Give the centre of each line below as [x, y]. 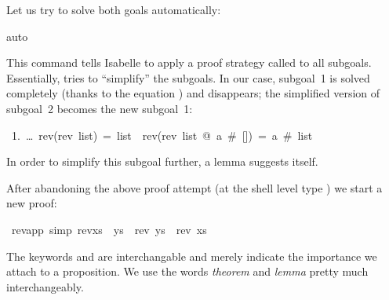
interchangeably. [45, 286]
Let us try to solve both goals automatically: [114, 9]
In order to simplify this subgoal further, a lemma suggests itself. [162, 161]
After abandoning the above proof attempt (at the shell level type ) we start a [194, 187]
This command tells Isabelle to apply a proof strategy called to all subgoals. [189, 62]
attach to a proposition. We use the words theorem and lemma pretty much [187, 271]
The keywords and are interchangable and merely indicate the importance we [192, 256]
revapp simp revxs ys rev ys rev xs [109, 229]
